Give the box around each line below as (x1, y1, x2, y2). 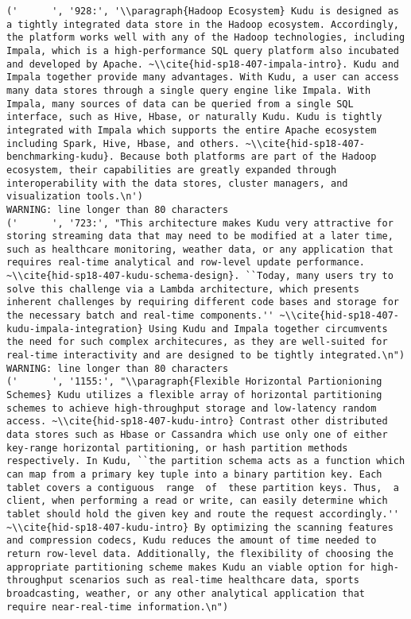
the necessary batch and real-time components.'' (6, 310, 274, 322)
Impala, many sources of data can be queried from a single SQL (6, 98, 354, 110)
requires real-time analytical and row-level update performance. (6, 257, 366, 269)
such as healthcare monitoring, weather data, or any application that (6, 243, 394, 255)
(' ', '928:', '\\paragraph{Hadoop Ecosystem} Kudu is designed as (6, 6, 399, 17)
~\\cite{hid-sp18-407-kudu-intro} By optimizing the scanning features (6, 521, 394, 533)
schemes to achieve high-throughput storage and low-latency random (6, 402, 377, 414)
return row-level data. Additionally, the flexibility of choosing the (6, 547, 394, 559)
